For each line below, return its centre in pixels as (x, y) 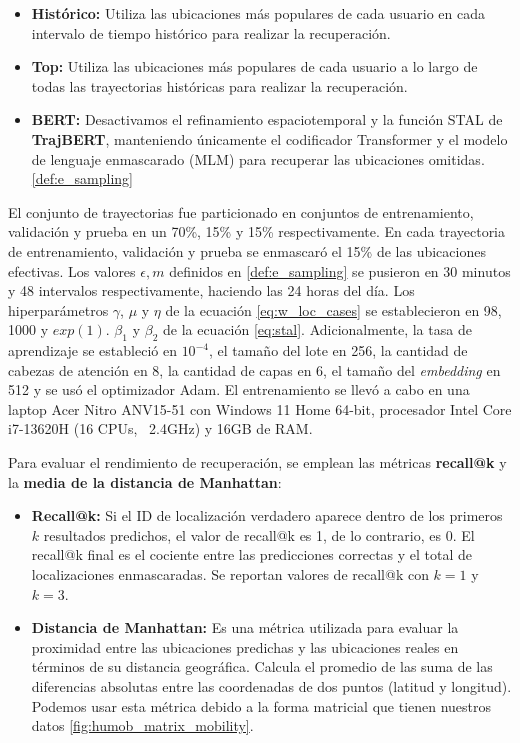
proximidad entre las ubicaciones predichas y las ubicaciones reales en (245, 646)
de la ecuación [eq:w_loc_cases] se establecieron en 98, (333, 309)
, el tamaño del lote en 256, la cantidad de (338, 350)
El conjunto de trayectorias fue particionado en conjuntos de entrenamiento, (241, 211)
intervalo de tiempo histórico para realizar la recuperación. (211, 32)
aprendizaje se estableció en (92, 350)
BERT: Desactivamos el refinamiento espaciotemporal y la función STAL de (267, 119)
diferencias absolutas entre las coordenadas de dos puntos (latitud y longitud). (271, 686)
